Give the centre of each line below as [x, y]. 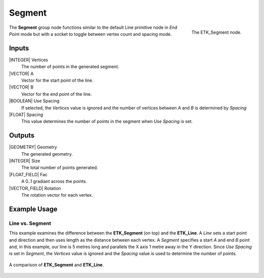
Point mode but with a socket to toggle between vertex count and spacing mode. [90, 34]
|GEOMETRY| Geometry [33, 147]
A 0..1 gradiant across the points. [54, 182]
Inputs [19, 48]
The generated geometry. [47, 154]
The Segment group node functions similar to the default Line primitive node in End [93, 27]
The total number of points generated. [60, 168]
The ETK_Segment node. [216, 32]
